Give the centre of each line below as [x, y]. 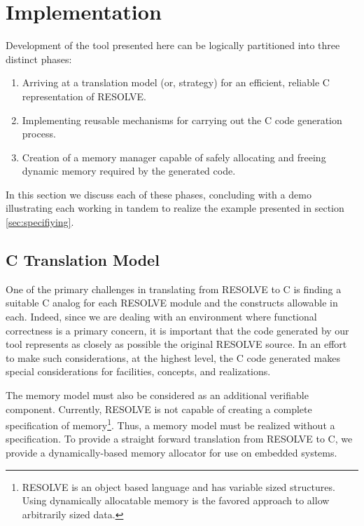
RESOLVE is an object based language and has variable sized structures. [178, 486]
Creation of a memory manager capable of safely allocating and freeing [174, 157]
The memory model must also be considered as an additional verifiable [157, 395]
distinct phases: [39, 59]
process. [39, 134]
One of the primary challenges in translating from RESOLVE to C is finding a [174, 289]
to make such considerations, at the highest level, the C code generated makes [173, 357]
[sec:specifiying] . [40, 222]
